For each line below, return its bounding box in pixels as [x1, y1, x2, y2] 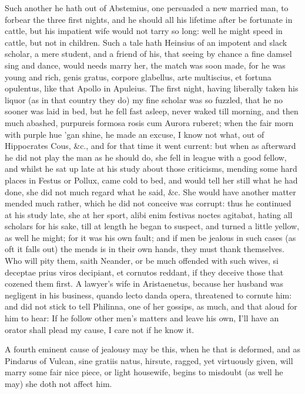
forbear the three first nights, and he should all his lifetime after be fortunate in [5, 13, 293, 25]
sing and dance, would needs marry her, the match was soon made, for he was [5, 59, 286, 71]
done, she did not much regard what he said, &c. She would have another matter [5, 185, 296, 198]
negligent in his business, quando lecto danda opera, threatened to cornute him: [5, 288, 292, 301]
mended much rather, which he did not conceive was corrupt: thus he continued [5, 197, 291, 209]
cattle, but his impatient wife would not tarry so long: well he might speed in [5, 25, 283, 37]
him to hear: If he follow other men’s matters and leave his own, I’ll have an [5, 312, 279, 324]
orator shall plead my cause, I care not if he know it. [5, 323, 195, 335]
